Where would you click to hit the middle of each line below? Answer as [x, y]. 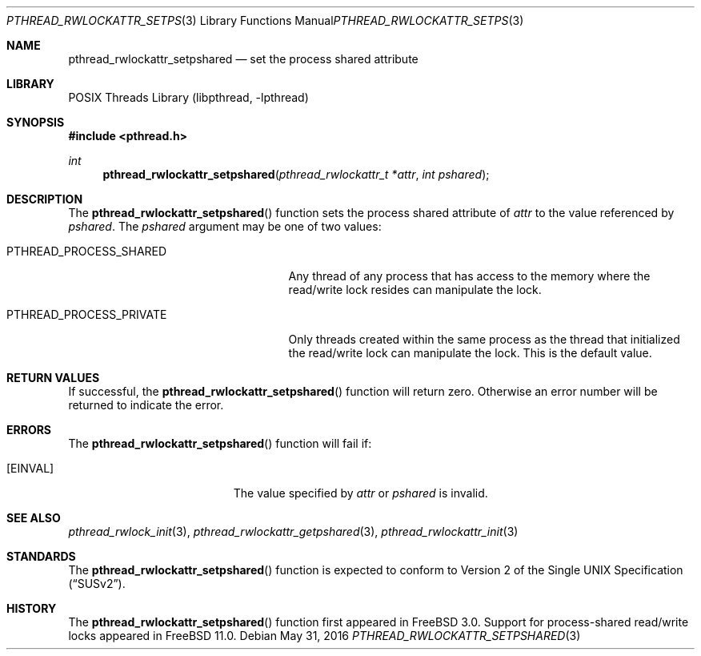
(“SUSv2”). [97, 584]
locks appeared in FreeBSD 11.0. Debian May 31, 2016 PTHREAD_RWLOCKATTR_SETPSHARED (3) [324, 636]
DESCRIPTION [45, 199]
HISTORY [32, 608]
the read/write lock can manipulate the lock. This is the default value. [470, 353]
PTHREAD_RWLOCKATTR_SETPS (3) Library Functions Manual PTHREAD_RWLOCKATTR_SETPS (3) [265, 20]
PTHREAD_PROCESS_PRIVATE [87, 314]
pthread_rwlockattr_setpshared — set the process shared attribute [243, 59]
